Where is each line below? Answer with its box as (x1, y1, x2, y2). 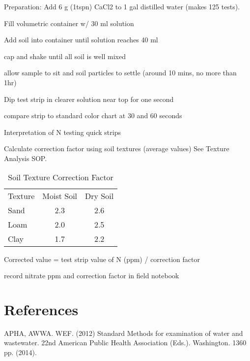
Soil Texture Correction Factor (8, 171, 113, 183)
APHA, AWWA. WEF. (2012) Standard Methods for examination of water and (4, 328, 243, 338)
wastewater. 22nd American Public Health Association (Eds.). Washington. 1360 (4, 337, 247, 348)
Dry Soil (85, 190, 114, 201)
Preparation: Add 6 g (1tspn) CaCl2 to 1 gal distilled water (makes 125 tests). (4, 1, 240, 11)
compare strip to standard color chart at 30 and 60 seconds (4, 110, 182, 121)
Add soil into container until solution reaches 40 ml (4, 34, 158, 45)
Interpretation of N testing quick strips (4, 127, 121, 137)
